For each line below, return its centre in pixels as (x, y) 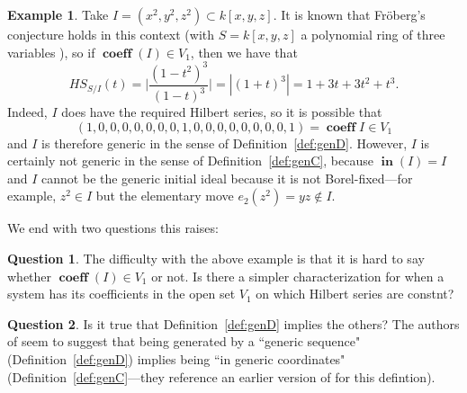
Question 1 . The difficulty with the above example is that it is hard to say (216, 259)
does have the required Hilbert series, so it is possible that (222, 112)
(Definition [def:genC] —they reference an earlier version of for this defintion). (221, 376)
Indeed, (27, 112)
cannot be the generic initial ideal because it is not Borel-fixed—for (227, 178)
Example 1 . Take (58, 14)
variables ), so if (51, 52)
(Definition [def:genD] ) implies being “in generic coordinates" (176, 359)
